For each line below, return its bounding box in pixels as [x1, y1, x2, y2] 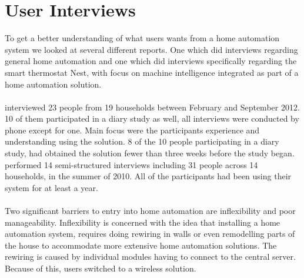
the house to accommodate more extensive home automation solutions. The [5, 239, 277, 251]
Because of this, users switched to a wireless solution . [5, 262, 196, 274]
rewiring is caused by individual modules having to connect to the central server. [5, 250, 296, 263]
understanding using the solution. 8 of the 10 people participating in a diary [5, 135, 279, 148]
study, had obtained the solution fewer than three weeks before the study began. [5, 147, 295, 159]
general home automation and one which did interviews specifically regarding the [5, 55, 297, 67]
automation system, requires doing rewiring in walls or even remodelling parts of [5, 227, 295, 240]
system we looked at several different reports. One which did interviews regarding [5, 43, 298, 55]
